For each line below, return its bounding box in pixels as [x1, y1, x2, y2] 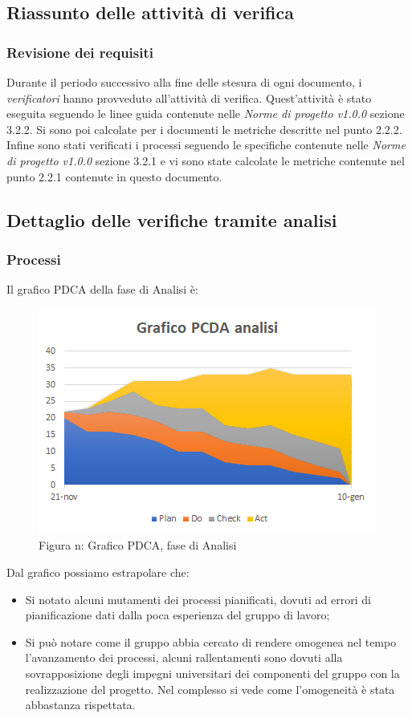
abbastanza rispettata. [25, 696, 136, 713]
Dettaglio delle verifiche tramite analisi [6, 207, 337, 232]
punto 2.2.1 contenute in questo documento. [6, 168, 222, 185]
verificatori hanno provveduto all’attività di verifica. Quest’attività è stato [6, 89, 372, 106]
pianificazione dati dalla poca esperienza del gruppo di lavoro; [25, 606, 330, 623]
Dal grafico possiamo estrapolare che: [6, 563, 190, 580]
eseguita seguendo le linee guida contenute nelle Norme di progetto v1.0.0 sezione [6, 105, 405, 122]
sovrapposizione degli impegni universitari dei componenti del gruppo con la [25, 664, 400, 681]
